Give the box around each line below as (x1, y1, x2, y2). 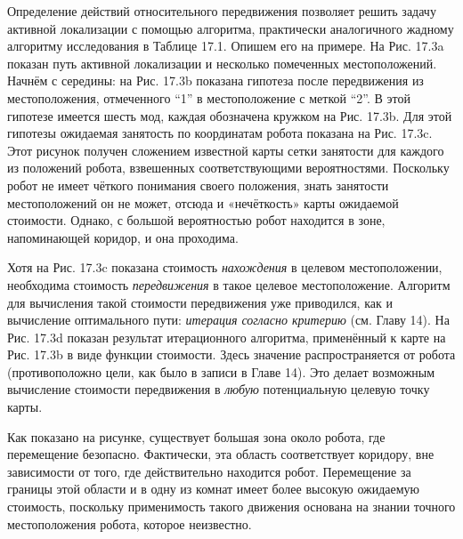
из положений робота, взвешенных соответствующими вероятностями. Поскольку (7, 158, 450, 177)
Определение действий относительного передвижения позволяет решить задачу (7, 2, 436, 20)
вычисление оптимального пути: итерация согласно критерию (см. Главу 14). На (7, 310, 450, 329)
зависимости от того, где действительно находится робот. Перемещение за (7, 462, 411, 480)
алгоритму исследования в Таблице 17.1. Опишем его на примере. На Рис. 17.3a (7, 36, 444, 55)
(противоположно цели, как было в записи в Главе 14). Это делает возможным (7, 362, 435, 381)
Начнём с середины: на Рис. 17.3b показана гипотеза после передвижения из (7, 71, 424, 90)
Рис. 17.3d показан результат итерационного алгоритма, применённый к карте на (7, 327, 446, 346)
